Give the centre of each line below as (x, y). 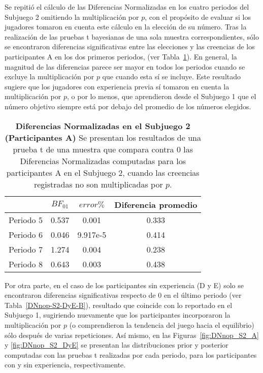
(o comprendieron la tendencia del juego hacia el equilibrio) (162, 324)
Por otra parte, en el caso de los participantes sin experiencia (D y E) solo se (124, 285)
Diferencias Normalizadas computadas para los (103, 161)
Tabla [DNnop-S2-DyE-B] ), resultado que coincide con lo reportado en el (119, 305)
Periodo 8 (26, 264)
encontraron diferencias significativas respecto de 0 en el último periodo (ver (123, 295)
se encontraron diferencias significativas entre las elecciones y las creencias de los (130, 46)
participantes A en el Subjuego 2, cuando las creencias (103, 172)
